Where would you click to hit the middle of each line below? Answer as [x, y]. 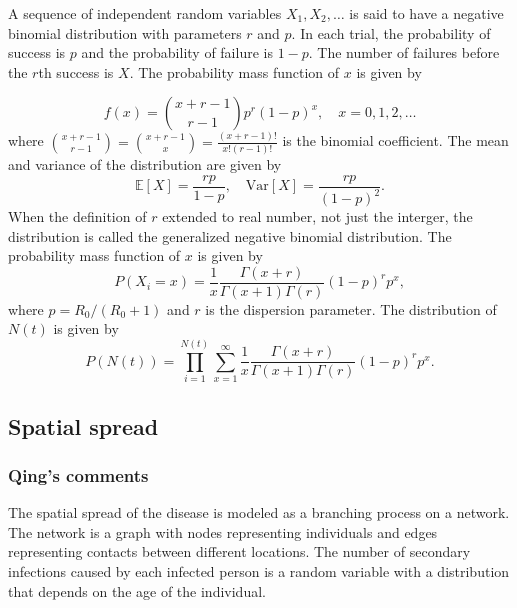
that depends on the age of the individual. [137, 590]
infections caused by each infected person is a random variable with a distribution [259, 570]
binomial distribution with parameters [125, 32]
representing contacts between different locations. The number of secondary [239, 551]
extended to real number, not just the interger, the [317, 216]
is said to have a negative [426, 13]
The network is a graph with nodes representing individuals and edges [223, 531]
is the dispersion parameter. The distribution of [351, 308]
